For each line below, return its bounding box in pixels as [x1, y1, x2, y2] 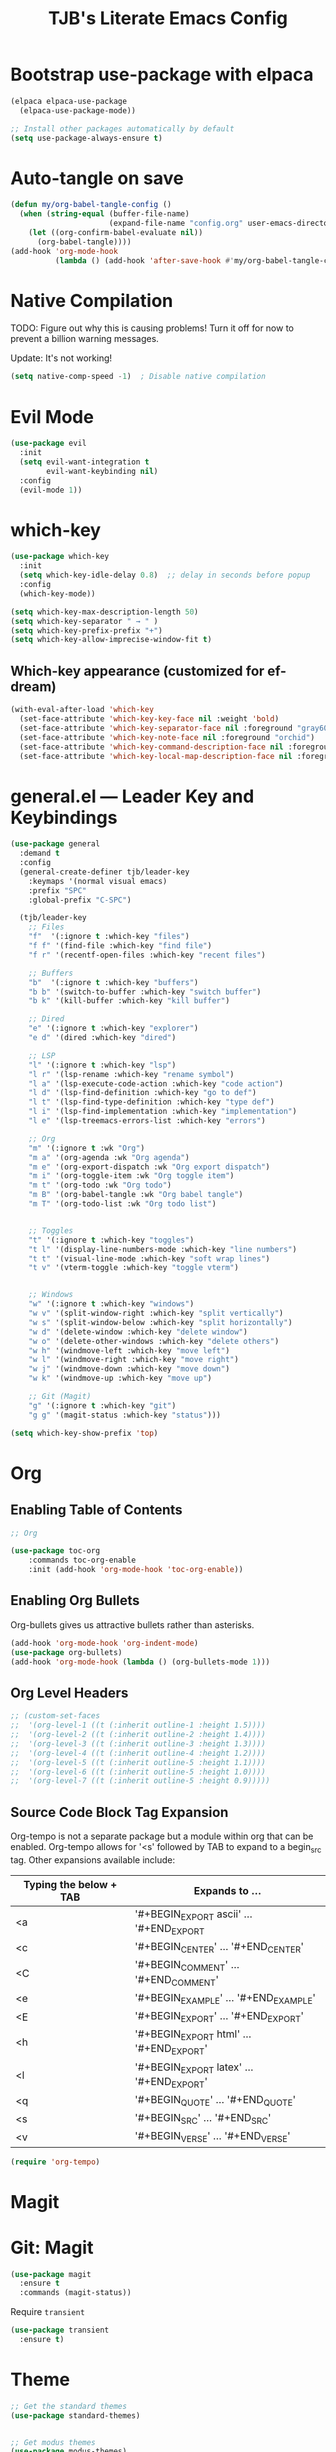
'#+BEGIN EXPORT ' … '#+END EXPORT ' [134, 2009, 305, 2025]
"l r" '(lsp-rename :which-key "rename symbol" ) [28, 1069, 235, 1079]
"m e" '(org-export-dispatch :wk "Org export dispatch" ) [28, 1162, 271, 1172]
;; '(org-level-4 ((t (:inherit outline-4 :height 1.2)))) [10, 1748, 267, 1758]
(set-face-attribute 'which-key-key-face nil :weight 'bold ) [19, 714, 280, 724]
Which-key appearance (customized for [10, 662, 265, 679]
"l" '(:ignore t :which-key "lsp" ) [28, 1060, 177, 1070]
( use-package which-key [10, 552, 110, 562]
